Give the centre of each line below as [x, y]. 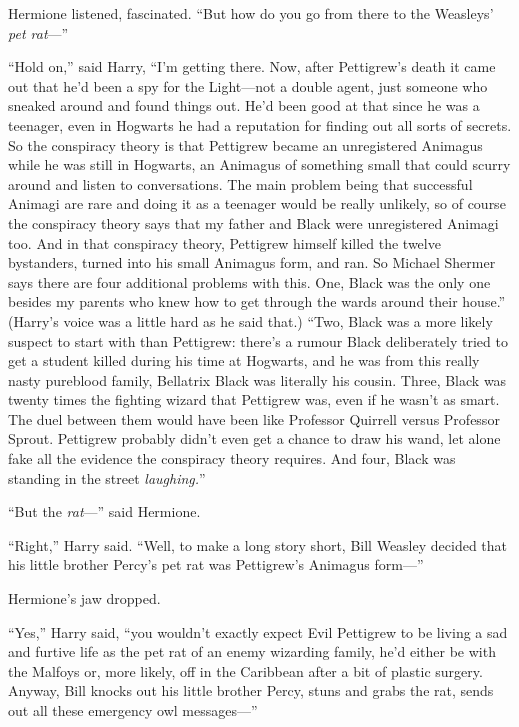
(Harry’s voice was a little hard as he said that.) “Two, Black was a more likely [250, 320]
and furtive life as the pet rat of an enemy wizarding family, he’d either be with [252, 651]
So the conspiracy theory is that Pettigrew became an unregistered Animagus [245, 144]
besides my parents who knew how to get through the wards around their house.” [257, 301]
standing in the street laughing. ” [107, 477]
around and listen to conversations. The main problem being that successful [240, 183]
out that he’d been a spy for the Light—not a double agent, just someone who [248, 85]
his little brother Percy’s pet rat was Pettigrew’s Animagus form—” [216, 564]
